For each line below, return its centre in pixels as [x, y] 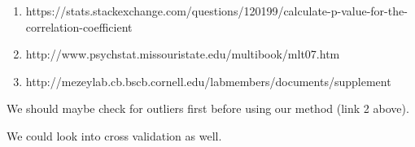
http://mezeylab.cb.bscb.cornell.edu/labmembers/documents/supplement [208, 81]
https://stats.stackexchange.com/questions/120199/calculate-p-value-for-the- [216, 11]
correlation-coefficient [79, 26]
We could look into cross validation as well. [114, 135]
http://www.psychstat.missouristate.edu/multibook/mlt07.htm [183, 54]
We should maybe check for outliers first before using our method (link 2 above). [208, 108]
